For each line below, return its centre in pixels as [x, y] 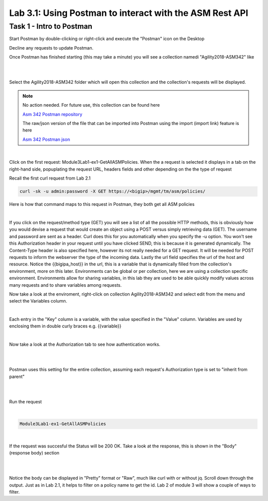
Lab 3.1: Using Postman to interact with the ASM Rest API [129, 13]
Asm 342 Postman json [46, 139]
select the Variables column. [38, 301]
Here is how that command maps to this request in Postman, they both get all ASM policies [102, 204]
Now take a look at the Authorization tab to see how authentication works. [85, 344]
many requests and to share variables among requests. [66, 285]
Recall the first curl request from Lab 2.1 [50, 178]
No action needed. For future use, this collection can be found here [91, 105]
